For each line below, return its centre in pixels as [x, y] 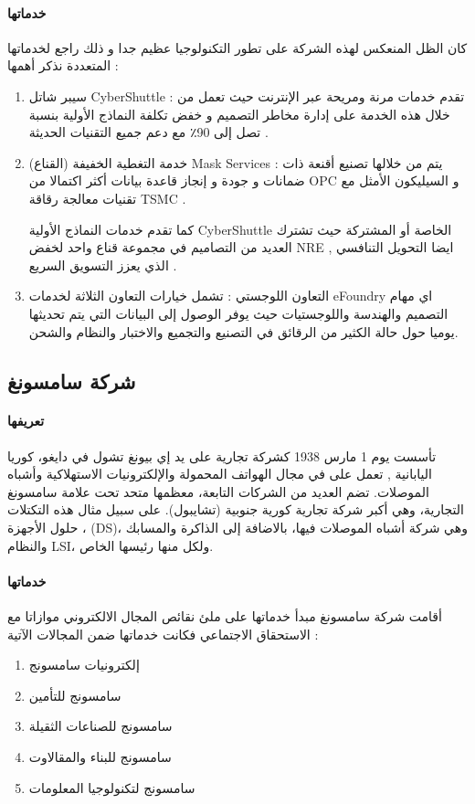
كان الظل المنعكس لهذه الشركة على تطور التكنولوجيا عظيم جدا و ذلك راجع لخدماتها [237, 47]
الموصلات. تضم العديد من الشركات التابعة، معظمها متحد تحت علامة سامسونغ [218, 491]
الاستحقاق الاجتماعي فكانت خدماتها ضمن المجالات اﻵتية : [163, 634]
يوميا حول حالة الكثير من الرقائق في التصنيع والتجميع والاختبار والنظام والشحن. [243, 331]
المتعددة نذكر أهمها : [63, 65]
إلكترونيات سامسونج [84, 665]
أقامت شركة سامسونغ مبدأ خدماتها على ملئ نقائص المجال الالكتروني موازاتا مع [225, 616]
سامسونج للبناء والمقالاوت [100, 757]
